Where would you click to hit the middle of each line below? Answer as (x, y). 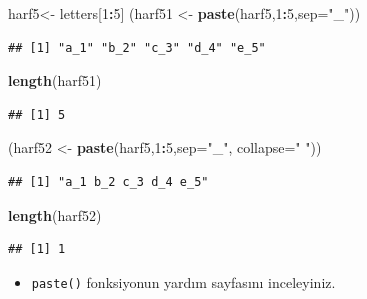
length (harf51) (55, 80)
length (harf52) (55, 214)
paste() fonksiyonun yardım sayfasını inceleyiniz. (183, 281)
